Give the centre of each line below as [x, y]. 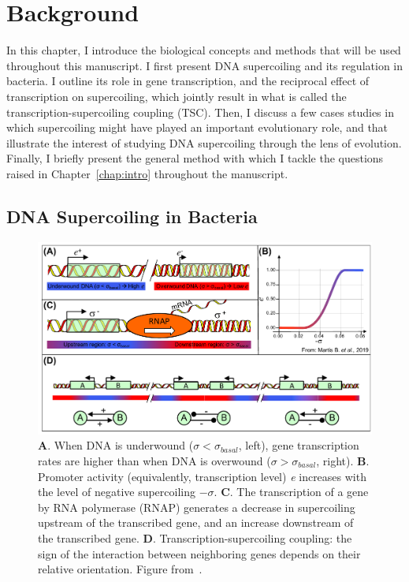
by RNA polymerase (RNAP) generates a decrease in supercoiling [197, 507]
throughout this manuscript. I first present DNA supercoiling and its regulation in [205, 65]
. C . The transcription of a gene [291, 492]
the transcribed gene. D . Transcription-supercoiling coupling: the [195, 537]
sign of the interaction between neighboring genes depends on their [199, 553]
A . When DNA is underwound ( [116, 445]
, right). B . [343, 460]
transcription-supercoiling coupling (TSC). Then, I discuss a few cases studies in [200, 112]
